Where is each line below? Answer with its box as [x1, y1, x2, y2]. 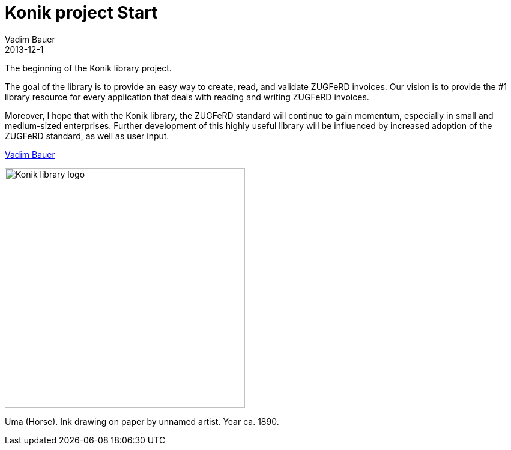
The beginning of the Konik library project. [5, 62, 172, 73]
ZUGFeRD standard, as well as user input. [5, 130, 169, 141]
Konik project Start [5, 2, 158, 23]
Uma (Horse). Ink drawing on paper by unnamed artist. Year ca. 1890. [5, 416, 279, 427]
